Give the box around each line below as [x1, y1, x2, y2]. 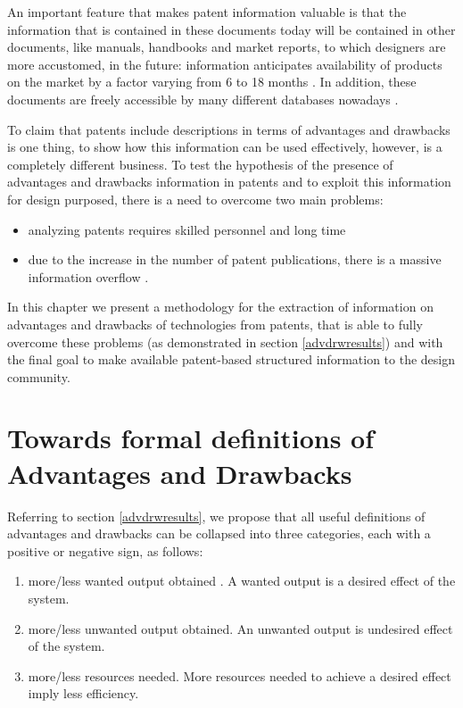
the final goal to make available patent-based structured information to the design [7, 350, 456, 369]
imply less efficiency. [28, 684, 139, 703]
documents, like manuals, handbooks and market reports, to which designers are [7, 37, 446, 56]
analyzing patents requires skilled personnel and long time [28, 220, 346, 238]
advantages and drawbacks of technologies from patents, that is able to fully [7, 314, 423, 333]
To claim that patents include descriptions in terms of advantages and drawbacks [7, 120, 451, 138]
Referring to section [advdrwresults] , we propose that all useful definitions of [7, 506, 426, 525]
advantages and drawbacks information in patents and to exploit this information [7, 172, 451, 191]
